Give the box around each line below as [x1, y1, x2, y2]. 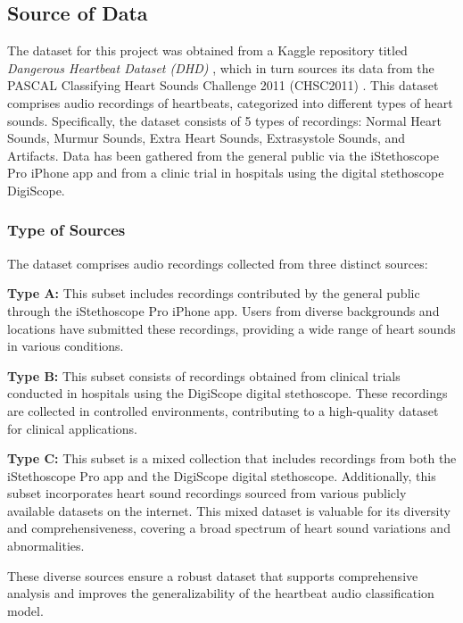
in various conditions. [7, 336, 124, 355]
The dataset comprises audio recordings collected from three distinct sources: [7, 253, 428, 272]
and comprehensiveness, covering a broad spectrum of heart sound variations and [7, 519, 451, 537]
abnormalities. [7, 536, 85, 555]
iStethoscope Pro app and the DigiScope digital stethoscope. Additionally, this [7, 466, 436, 485]
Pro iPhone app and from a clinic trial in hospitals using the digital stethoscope [7, 163, 444, 182]
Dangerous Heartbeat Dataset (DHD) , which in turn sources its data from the [7, 58, 434, 77]
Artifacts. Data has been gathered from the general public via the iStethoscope [7, 145, 439, 164]
